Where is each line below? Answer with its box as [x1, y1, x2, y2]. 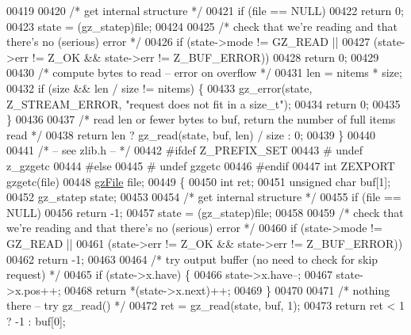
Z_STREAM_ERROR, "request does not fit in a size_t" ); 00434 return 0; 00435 [6, 95, 401, 112]
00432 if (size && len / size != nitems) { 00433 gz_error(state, [6, 79, 313, 96]
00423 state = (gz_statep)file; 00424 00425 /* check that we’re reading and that [6, 17, 398, 34]
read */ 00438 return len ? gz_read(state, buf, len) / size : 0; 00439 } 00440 [6, 126, 376, 143]
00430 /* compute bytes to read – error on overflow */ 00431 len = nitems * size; [6, 64, 402, 81]
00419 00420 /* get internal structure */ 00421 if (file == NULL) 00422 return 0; [6, 2, 404, 18]
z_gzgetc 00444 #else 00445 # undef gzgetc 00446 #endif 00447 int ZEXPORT [6, 157, 395, 173]
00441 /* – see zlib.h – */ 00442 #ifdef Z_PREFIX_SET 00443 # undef [6, 142, 363, 158]
